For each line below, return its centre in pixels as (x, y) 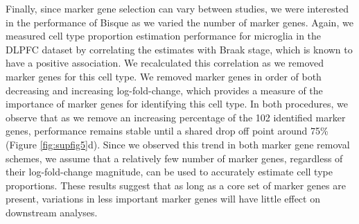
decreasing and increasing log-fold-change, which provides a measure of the (164, 90)
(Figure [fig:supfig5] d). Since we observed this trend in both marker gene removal (178, 144)
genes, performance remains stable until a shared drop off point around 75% (167, 131)
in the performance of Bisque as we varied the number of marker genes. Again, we (179, 22)
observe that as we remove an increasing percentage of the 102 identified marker (176, 117)
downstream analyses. (52, 212)
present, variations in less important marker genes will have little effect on (163, 199)
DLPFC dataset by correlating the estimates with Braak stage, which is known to (179, 49)
